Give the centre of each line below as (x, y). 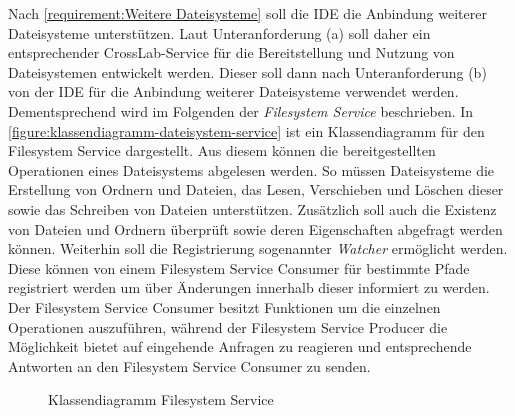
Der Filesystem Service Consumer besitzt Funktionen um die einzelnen (224, 306)
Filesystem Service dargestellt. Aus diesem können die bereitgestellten (222, 150)
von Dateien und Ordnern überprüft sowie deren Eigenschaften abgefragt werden (255, 228)
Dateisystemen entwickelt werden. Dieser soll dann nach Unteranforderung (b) (247, 71)
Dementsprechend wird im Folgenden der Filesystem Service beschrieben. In (241, 110)
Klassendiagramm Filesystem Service (161, 399)
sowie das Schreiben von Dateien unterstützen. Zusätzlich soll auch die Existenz (252, 208)
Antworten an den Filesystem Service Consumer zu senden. (189, 365)
